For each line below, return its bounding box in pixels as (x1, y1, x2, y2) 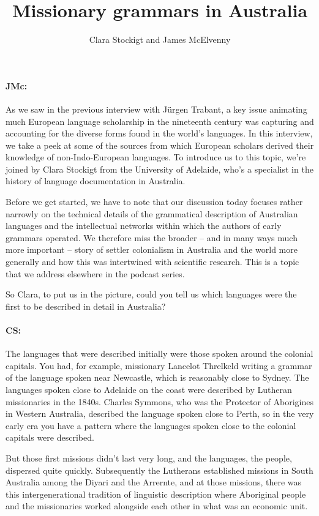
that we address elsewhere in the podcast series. (6, 267, 185, 280)
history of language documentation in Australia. (6, 174, 186, 187)
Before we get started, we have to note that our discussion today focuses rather (6, 195, 303, 208)
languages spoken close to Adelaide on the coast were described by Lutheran (6, 383, 292, 395)
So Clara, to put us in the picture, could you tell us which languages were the (6, 288, 297, 301)
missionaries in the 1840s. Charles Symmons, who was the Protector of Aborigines (6, 395, 314, 408)
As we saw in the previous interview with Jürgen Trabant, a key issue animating (6, 102, 307, 115)
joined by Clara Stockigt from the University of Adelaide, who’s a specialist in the (6, 162, 313, 175)
